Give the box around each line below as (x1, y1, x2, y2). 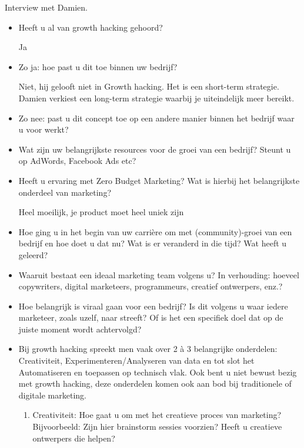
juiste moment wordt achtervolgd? (18, 322, 142, 335)
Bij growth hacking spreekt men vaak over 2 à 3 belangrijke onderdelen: (18, 342, 278, 355)
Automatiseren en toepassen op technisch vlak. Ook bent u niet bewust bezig (18, 365, 297, 378)
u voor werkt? (18, 123, 69, 136)
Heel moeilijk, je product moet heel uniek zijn (18, 206, 184, 218)
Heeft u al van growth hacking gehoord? (18, 21, 163, 33)
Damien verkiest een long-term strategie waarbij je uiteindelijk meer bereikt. (18, 91, 295, 104)
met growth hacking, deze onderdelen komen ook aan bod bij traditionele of (18, 377, 292, 390)
